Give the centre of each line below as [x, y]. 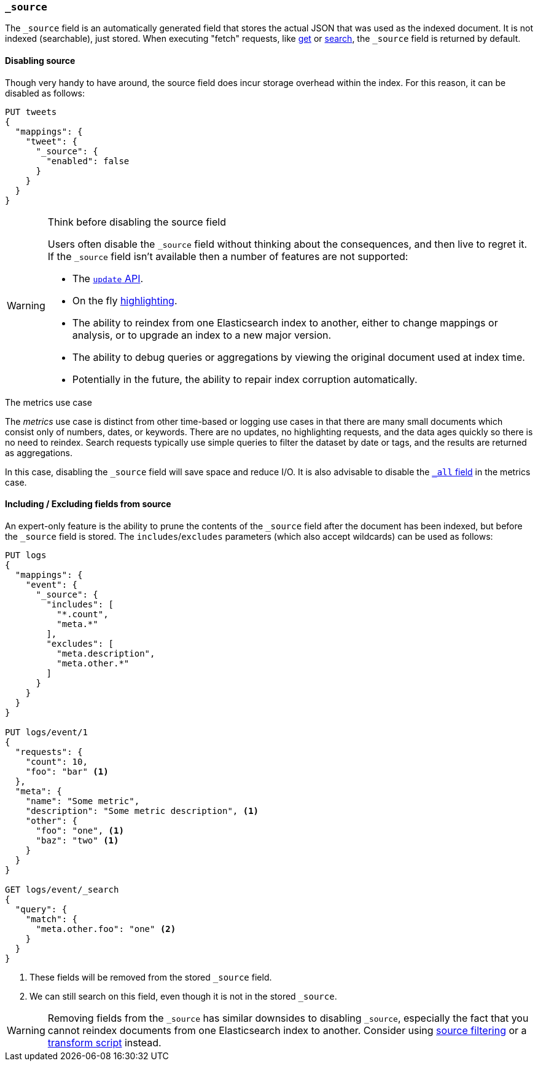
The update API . [108, 278]
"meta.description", [106, 653]
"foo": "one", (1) [80, 830]
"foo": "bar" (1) [67, 771]
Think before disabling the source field [137, 222]
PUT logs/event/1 [46, 732]
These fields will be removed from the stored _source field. [151, 977]
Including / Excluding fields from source [88, 504]
